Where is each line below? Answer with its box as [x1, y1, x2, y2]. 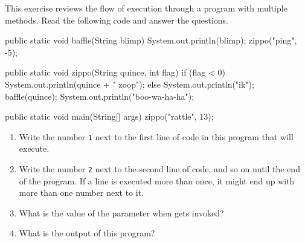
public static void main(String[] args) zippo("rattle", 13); [5, 110, 214, 123]
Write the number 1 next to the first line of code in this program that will [19, 130, 294, 143]
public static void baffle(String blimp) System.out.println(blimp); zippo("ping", [5, 34, 297, 47]
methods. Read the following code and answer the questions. [5, 13, 228, 26]
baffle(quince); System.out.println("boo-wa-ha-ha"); [5, 89, 194, 102]
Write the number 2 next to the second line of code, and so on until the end [19, 163, 300, 175]
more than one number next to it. [19, 186, 144, 199]
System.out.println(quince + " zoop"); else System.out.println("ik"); [5, 77, 254, 90]
